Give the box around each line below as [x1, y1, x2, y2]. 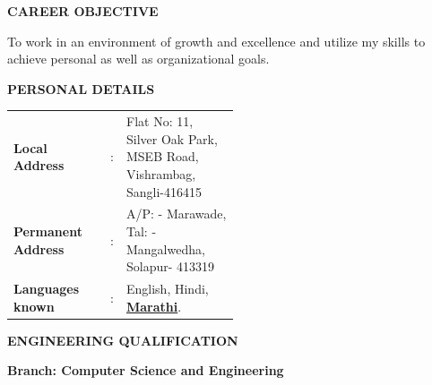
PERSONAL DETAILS [7, 79, 155, 98]
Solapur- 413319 [126, 257, 215, 276]
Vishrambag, [126, 164, 196, 183]
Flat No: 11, [126, 112, 194, 131]
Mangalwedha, [126, 239, 205, 258]
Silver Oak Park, [126, 129, 218, 148]
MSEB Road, [126, 147, 199, 166]
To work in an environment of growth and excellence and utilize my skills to [7, 31, 426, 50]
